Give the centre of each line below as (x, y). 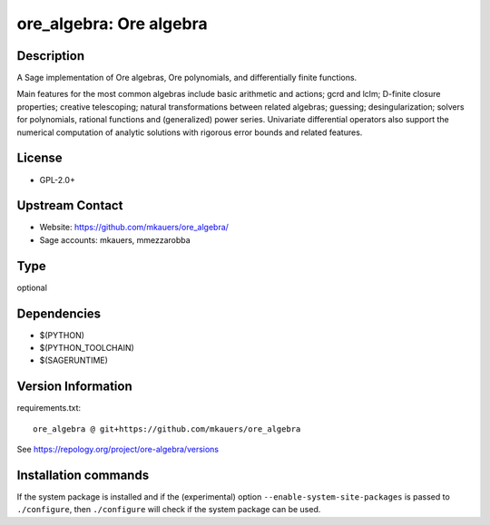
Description (51, 56)
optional (32, 287)
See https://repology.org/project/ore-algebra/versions (118, 450)
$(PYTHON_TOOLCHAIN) (87, 348)
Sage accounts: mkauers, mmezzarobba (115, 239)
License (39, 158)
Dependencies (59, 313)
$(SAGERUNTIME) (74, 360)
